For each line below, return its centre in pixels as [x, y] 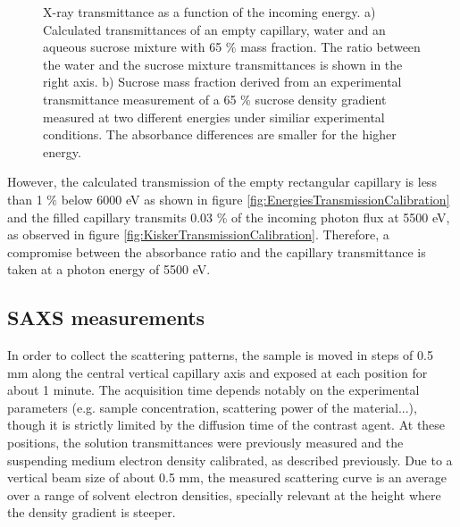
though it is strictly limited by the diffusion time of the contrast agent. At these [226, 425]
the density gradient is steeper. [92, 512]
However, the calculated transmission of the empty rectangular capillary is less [222, 182]
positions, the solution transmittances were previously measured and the [205, 443]
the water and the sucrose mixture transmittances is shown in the [223, 64]
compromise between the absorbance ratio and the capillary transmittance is [217, 251]
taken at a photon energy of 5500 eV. [109, 269]
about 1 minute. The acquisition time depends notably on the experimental [213, 390]
